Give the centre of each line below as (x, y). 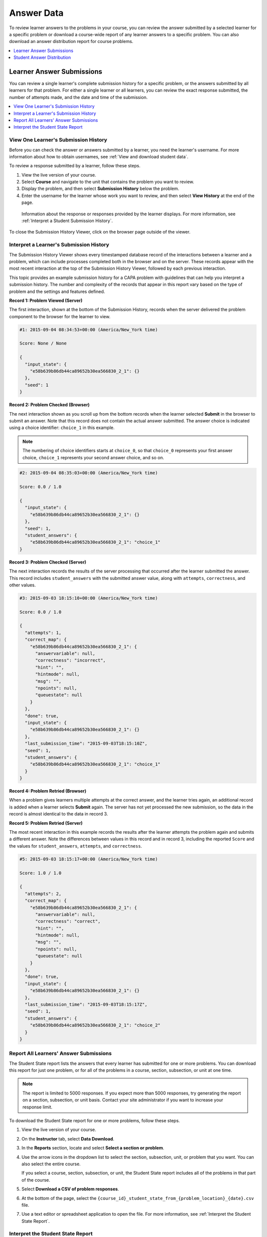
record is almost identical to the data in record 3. (59, 814)
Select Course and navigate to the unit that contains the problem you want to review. (108, 182)
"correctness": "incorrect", (70, 660)
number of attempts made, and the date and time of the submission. (78, 97)
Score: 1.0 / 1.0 (41, 873)
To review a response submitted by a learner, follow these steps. (75, 166)
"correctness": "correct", (68, 921)
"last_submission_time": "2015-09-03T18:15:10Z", (86, 744)
